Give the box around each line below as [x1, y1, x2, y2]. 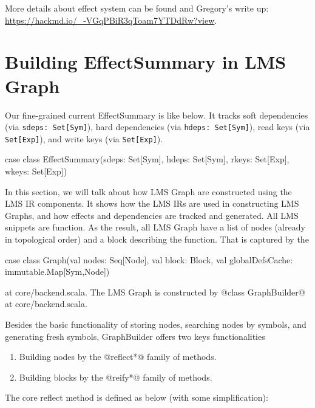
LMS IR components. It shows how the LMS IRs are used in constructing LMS [5, 197, 299, 210]
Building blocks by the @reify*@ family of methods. [19, 370, 212, 383]
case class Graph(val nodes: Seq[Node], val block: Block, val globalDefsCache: [5, 253, 293, 266]
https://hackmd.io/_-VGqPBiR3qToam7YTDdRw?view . [5, 13, 217, 26]
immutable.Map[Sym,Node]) [5, 265, 110, 278]
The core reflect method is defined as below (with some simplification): [5, 391, 268, 404]
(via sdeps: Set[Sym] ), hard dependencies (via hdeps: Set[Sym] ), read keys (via [5, 120, 310, 133]
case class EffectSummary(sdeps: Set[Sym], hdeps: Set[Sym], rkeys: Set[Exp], [5, 153, 290, 165]
